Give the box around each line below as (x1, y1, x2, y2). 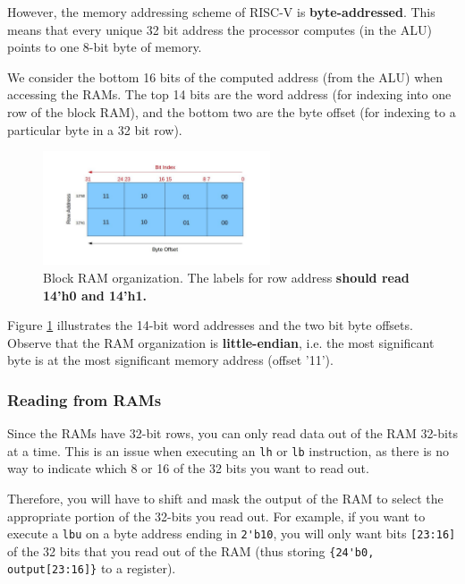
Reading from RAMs (7, 388, 162, 410)
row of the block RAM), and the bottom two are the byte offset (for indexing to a (7, 102, 456, 121)
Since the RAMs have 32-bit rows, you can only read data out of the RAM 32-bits (7, 424, 458, 443)
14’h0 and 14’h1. (43, 285, 148, 304)
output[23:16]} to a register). (7, 559, 176, 578)
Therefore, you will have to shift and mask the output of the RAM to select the (7, 488, 444, 507)
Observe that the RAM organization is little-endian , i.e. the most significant (7, 333, 435, 351)
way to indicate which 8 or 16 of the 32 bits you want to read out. (7, 459, 369, 478)
